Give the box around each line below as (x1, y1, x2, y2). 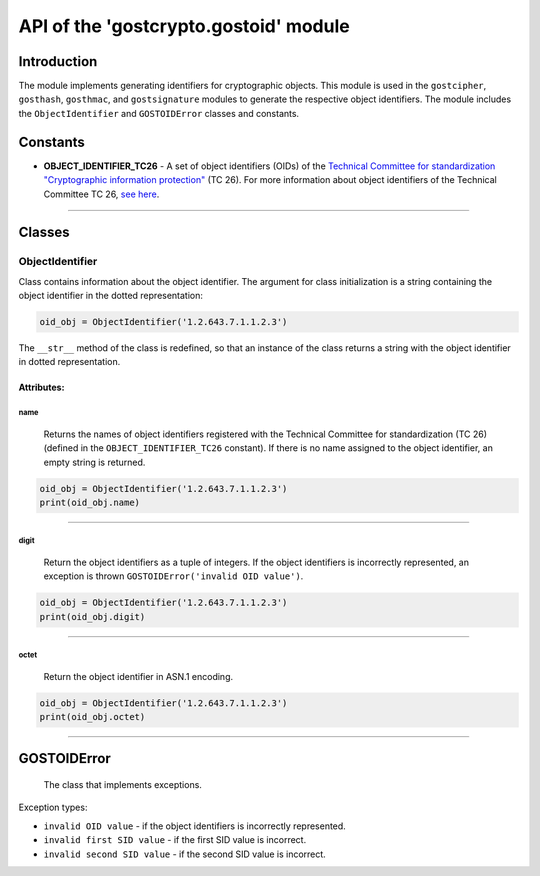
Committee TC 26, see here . (43, 188, 160, 200)
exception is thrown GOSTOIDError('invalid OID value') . (43, 570, 304, 582)
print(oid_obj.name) (39, 496, 140, 508)
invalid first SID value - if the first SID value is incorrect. (43, 834, 307, 846)
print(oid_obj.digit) (39, 611, 146, 622)
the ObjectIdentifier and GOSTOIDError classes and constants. (18, 107, 300, 119)
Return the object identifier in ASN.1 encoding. (43, 670, 234, 682)
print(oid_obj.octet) (39, 711, 146, 723)
